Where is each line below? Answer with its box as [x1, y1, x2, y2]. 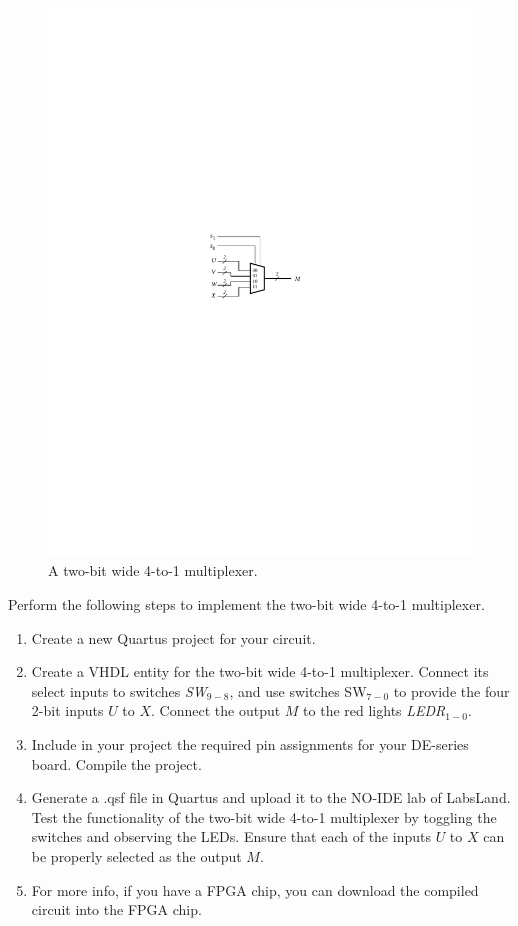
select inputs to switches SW [31, 680, 207, 701]
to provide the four [393, 680, 510, 701]
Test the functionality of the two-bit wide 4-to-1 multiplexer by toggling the [31, 806, 497, 827]
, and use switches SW [229, 680, 367, 701]
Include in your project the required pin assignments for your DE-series [31, 734, 469, 755]
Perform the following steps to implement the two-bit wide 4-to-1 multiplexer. [8, 594, 485, 615]
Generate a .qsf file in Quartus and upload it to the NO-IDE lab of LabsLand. [31, 787, 511, 808]
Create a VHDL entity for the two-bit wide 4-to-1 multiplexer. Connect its [31, 661, 489, 682]
